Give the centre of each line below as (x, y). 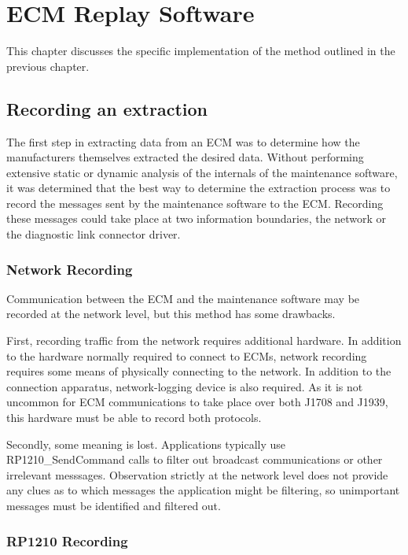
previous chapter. (48, 66)
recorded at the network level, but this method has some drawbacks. (171, 314)
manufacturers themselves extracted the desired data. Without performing (185, 157)
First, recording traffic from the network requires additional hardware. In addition (204, 340)
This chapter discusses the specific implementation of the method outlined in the (201, 51)
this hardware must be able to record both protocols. (134, 418)
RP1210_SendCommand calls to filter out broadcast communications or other (195, 459)
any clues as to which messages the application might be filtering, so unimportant (203, 490)
